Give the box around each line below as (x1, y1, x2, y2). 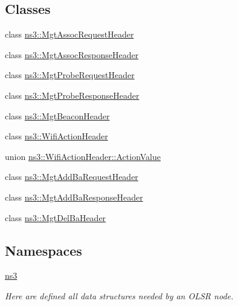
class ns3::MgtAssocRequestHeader (5, 28, 134, 41)
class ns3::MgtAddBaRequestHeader (5, 170, 138, 183)
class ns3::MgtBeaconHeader (5, 109, 110, 122)
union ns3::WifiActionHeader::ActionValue (5, 150, 161, 162)
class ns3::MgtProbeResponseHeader (5, 88, 140, 101)
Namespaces (5, 241, 82, 259)
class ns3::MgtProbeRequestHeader (5, 68, 135, 81)
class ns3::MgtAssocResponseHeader (5, 48, 139, 61)
